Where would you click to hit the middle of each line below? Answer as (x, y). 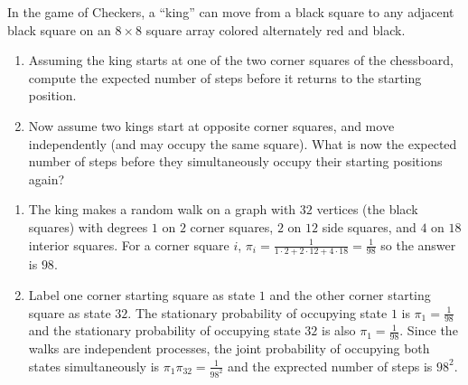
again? (47, 178)
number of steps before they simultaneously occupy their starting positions (235, 161)
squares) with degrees (88, 226)
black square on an (59, 29)
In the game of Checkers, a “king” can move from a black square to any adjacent (231, 12)
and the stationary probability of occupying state (164, 330)
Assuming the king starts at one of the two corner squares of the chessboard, (241, 60)
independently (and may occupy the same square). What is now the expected (243, 143)
